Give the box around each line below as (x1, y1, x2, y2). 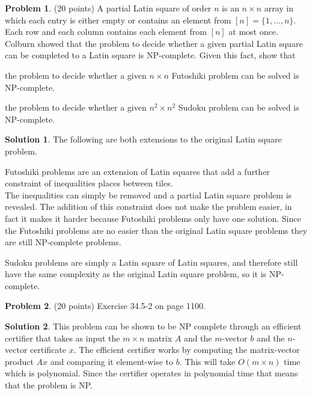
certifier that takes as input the (5, 331, 120, 344)
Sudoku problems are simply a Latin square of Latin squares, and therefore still (5, 256, 298, 268)
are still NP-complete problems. (5, 236, 121, 248)
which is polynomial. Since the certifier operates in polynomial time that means (5, 367, 298, 379)
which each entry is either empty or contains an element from (5, 13, 231, 26)
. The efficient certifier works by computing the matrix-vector (73, 343, 300, 356)
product (5, 355, 34, 367)
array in (264, 2, 293, 14)
